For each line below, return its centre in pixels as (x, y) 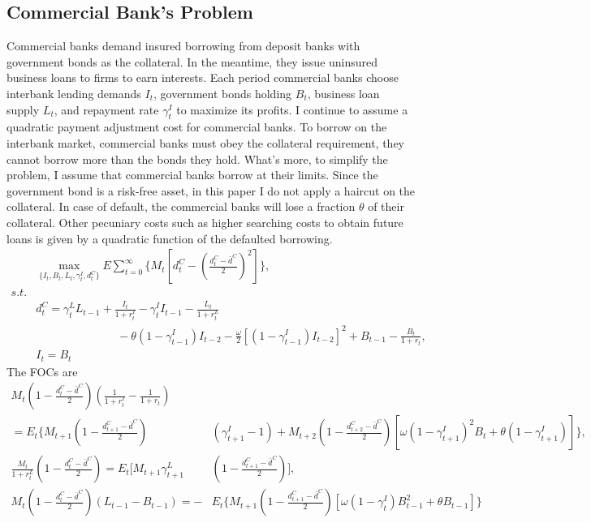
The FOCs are (42, 371)
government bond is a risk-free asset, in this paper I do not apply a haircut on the (211, 190)
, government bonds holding (222, 93)
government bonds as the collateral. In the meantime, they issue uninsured (192, 61)
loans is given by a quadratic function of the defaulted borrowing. (170, 238)
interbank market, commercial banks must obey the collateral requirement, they (205, 142)
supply (23, 109)
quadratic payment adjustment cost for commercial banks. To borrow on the (197, 127)
